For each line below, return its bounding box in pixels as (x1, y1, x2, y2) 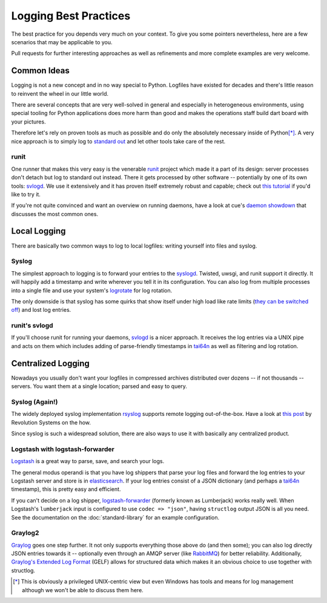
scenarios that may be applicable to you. (11, 38, 113, 45)
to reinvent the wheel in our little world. (11, 90, 109, 97)
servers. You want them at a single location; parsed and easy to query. (11, 383, 188, 390)
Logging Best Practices (11, 9, 131, 22)
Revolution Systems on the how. (11, 418, 91, 426)
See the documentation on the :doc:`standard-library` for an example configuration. (11, 513, 220, 521)
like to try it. (11, 191, 41, 198)
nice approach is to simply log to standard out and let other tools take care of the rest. (11, 137, 226, 145)
